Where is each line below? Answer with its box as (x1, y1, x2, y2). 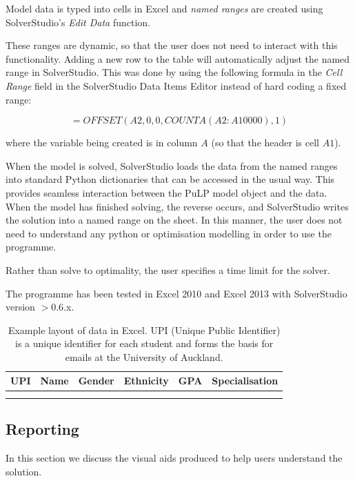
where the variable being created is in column (6, 135, 198, 150)
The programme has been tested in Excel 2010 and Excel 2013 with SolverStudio (6, 286, 347, 300)
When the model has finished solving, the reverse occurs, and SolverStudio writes (6, 199, 349, 213)
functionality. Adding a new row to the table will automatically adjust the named (6, 51, 350, 66)
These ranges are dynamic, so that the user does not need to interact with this (6, 38, 338, 52)
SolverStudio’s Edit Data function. (6, 14, 151, 29)
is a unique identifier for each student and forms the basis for (15, 336, 274, 351)
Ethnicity (123, 373, 169, 388)
